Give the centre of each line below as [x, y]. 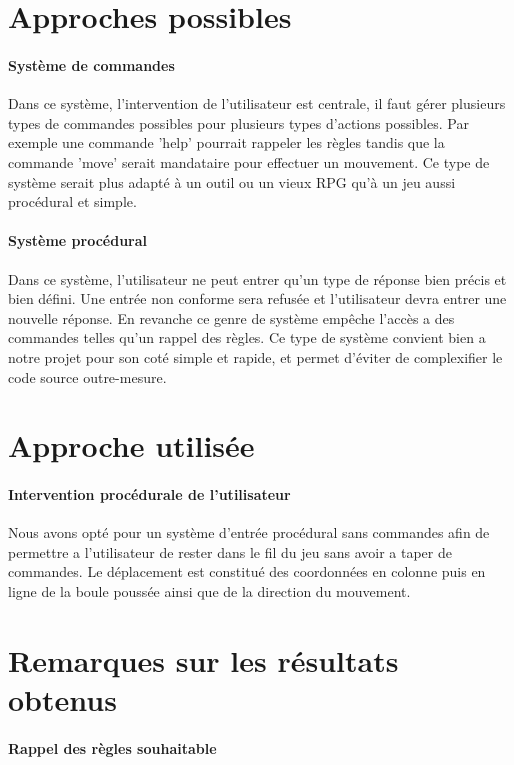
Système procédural [78, 240]
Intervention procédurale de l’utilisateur [149, 494]
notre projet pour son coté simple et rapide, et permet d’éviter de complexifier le [255, 356]
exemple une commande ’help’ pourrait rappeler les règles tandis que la [226, 142]
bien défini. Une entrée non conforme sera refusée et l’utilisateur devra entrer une [257, 298]
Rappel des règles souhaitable [112, 747]
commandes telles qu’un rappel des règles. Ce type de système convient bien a [247, 337]
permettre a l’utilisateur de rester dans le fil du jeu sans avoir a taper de [230, 551]
